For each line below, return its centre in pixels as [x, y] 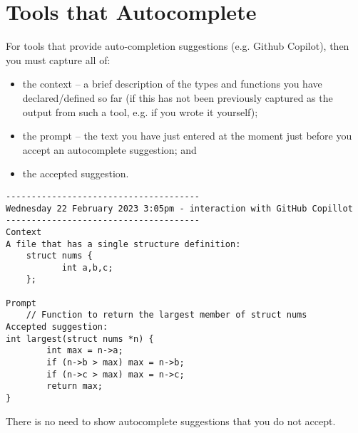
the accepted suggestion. [76, 173]
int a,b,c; [87, 267]
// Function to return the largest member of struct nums [167, 315]
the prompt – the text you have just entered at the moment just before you [187, 136]
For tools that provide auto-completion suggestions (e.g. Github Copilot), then [178, 46]
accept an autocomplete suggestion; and [109, 149]
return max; [75, 386]
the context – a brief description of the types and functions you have [172, 84]
